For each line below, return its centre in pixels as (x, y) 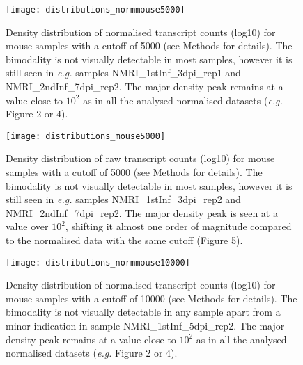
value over (27, 226)
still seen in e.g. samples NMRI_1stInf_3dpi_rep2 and (123, 199)
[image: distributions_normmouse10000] (98, 262)
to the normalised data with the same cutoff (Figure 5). (124, 240)
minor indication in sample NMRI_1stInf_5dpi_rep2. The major (145, 326)
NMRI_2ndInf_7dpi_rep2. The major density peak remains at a (145, 87)
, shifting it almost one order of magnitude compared (178, 226)
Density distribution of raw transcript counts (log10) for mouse (140, 158)
